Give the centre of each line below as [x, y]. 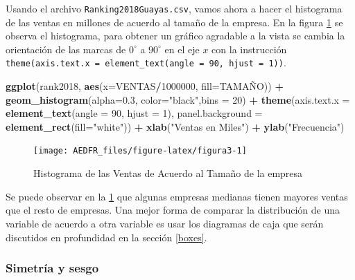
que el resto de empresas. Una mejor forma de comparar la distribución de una [173, 210]
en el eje [182, 49]
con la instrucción [249, 49]
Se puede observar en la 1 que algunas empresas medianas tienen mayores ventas [177, 196]
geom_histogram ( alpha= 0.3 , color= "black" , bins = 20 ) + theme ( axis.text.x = [178, 99]
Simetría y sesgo [52, 268]
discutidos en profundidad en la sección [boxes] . [106, 237]
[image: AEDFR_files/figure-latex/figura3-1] [140, 151]
